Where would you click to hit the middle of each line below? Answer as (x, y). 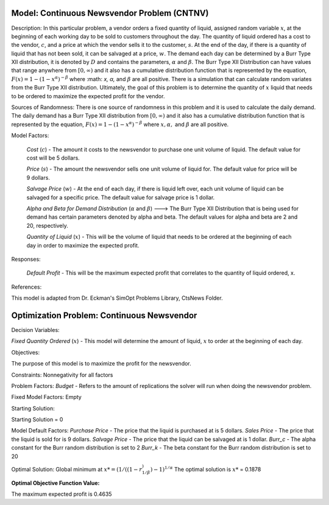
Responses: (26, 259)
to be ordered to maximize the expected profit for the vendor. (88, 96)
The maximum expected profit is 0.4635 (62, 494)
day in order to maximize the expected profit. (83, 245)
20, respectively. (47, 225)
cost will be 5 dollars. (53, 158)
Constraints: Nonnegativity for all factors (62, 375)
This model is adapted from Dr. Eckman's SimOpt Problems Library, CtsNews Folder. (117, 298)
